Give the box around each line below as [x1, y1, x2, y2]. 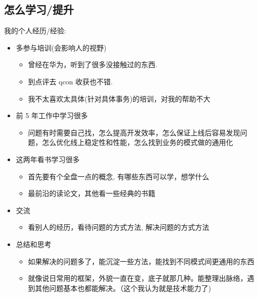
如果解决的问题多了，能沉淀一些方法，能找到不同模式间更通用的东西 [28, 256, 254, 266]
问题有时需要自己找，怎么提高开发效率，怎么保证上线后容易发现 [28, 127, 240, 137]
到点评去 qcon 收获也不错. [28, 76, 113, 86]
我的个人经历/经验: [4, 25, 66, 36]
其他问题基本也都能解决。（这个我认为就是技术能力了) [35, 282, 212, 293]
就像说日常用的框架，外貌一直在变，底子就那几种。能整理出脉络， [28, 273, 247, 283]
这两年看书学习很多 [16, 154, 80, 164]
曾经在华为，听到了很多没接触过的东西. [28, 59, 158, 70]
